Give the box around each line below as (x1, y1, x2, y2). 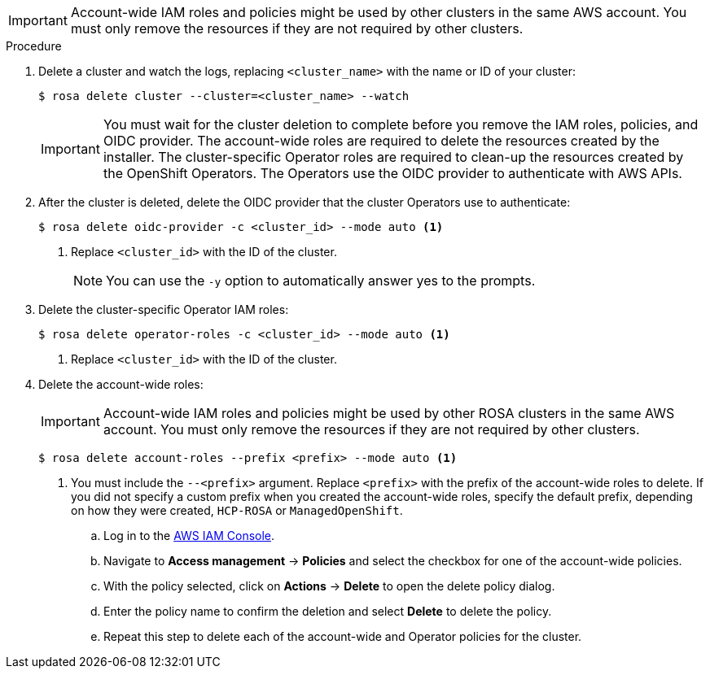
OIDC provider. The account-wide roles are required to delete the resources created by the (103, 133, 660, 149)
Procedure (6, 39, 62, 53)
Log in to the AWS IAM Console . (103, 529, 275, 542)
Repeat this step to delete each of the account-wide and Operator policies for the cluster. (103, 629, 582, 643)
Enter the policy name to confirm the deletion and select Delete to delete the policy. (103, 604, 552, 618)
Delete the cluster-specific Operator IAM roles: (38, 303, 289, 316)
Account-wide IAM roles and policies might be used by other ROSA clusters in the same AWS (103, 405, 675, 421)
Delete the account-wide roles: (38, 377, 204, 391)
